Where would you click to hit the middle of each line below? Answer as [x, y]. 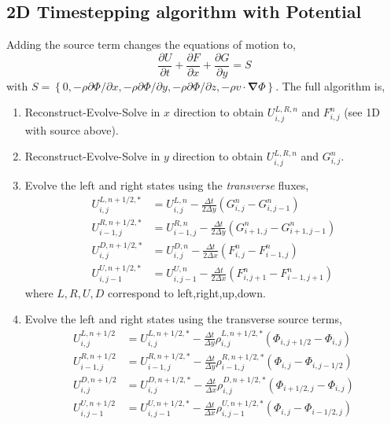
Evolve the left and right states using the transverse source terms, [183, 319]
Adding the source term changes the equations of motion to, [151, 44]
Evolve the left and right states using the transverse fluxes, [167, 184]
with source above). [72, 129]
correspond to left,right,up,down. [186, 292]
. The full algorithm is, [330, 85]
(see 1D [362, 112]
